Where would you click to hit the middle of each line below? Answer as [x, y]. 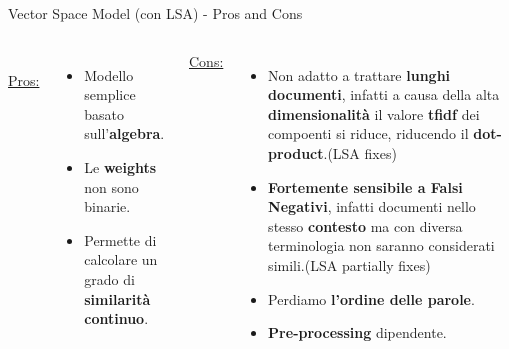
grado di [109, 278]
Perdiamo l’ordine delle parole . [371, 298]
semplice [110, 94]
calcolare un [121, 259]
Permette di [120, 239]
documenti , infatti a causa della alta [384, 94]
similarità [117, 298]
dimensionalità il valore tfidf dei [374, 113]
